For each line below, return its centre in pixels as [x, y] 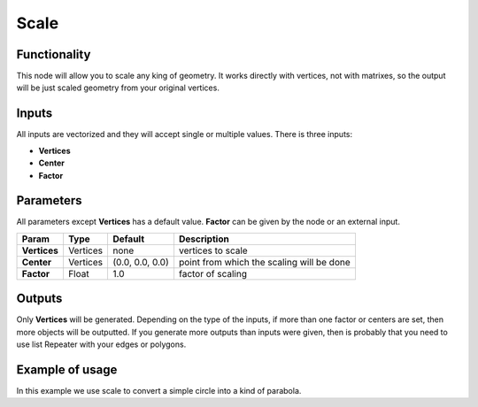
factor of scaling [213, 273]
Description [204, 239]
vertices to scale [213, 250]
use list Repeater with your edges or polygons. [101, 344]
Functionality [54, 54]
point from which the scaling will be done [265, 262]
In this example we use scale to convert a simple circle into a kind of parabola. [159, 391]
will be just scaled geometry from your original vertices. [118, 88]
